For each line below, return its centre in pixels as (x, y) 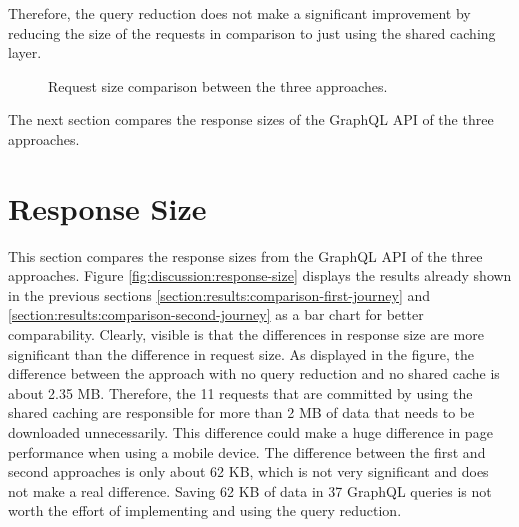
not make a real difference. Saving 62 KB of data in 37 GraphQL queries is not (250, 490)
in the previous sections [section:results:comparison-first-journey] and (219, 294)
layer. (25, 52)
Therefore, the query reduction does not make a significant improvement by (239, 13)
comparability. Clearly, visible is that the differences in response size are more (246, 334)
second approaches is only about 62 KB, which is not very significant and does (248, 471)
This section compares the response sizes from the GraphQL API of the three (245, 255)
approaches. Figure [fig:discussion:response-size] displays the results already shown (260, 275)
